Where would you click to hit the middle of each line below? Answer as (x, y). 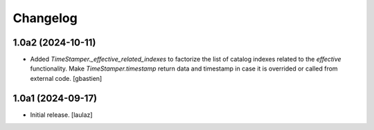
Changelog (45, 18)
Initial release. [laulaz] (61, 115)
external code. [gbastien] (66, 78)
